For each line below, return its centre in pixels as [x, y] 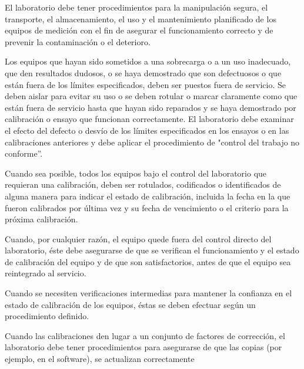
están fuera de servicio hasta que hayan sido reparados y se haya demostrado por [151, 107]
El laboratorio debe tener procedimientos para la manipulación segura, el [136, 7]
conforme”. [24, 153]
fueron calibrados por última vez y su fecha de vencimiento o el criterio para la [147, 207]
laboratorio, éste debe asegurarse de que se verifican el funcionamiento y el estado [152, 250]
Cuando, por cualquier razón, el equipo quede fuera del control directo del [138, 238]
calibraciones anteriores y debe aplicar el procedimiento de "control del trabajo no [152, 142]
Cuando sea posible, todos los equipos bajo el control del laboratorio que [136, 173]
